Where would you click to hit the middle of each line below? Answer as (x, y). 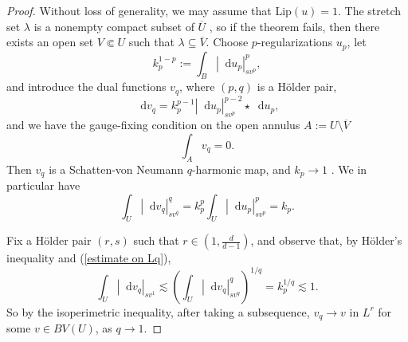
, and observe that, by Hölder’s (326, 240)
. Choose (227, 42)
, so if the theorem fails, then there (294, 26)
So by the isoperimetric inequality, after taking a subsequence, (158, 311)
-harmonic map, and (241, 169)
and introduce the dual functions (86, 86)
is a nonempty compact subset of (114, 26)
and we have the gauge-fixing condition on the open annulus (153, 125)
